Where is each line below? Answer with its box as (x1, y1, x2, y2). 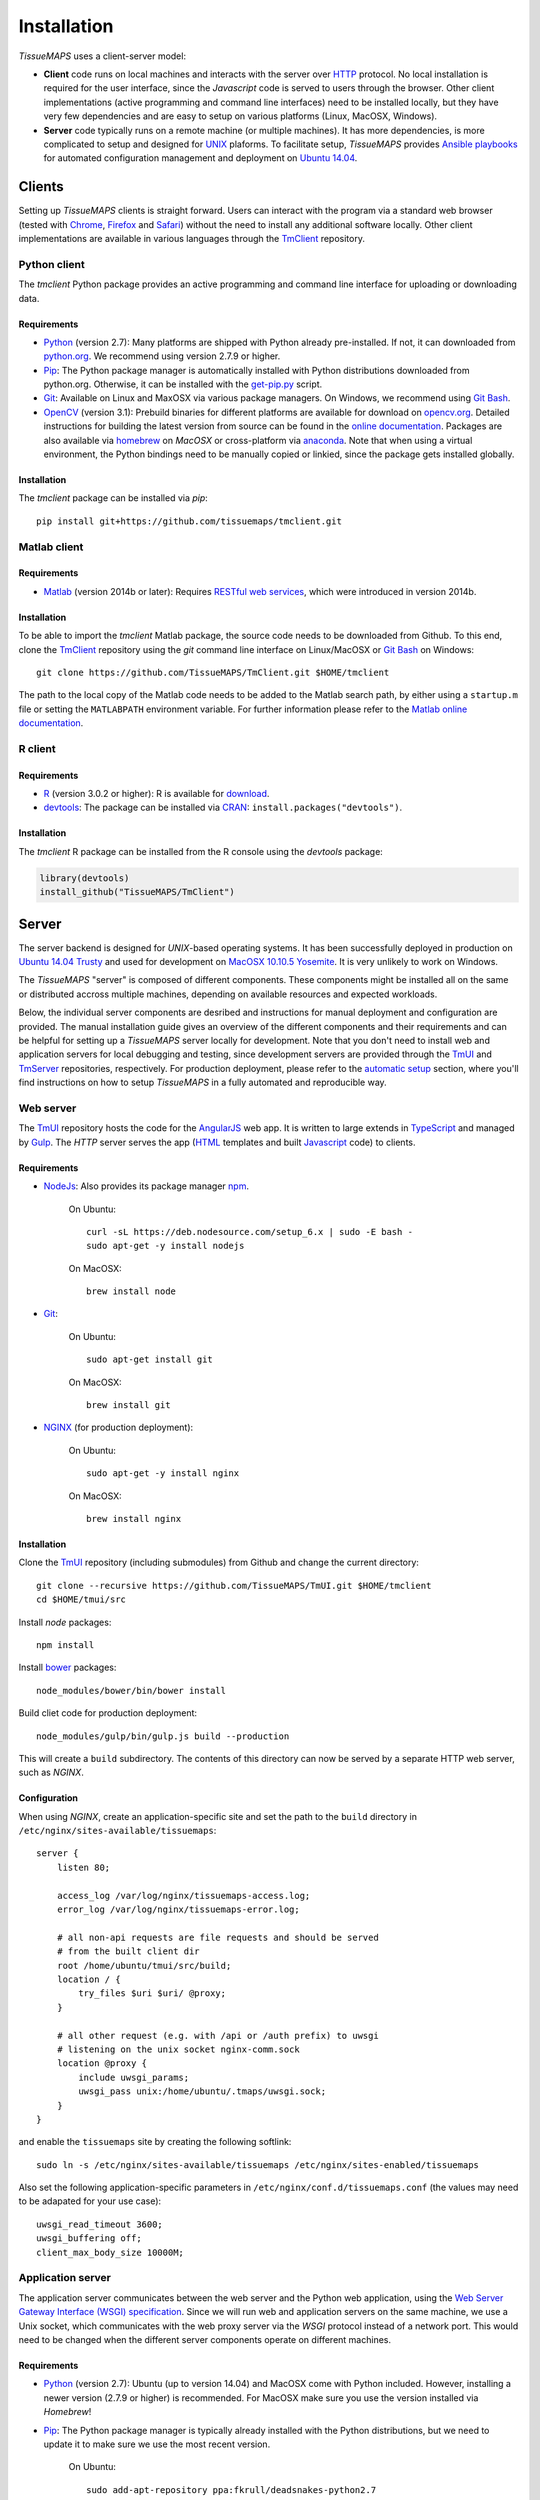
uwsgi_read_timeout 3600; (36, 2218, 164, 2230)
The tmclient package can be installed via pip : (18, 492, 209, 504)
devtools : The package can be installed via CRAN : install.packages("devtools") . (43, 801, 403, 814)
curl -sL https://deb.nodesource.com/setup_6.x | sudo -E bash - (86, 1226, 414, 1237)
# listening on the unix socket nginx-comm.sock (56, 2043, 300, 2055)
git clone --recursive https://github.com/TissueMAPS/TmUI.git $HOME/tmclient (36, 1580, 432, 1591)
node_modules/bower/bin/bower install (36, 1685, 227, 1696)
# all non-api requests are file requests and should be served (56, 1931, 379, 1943)
